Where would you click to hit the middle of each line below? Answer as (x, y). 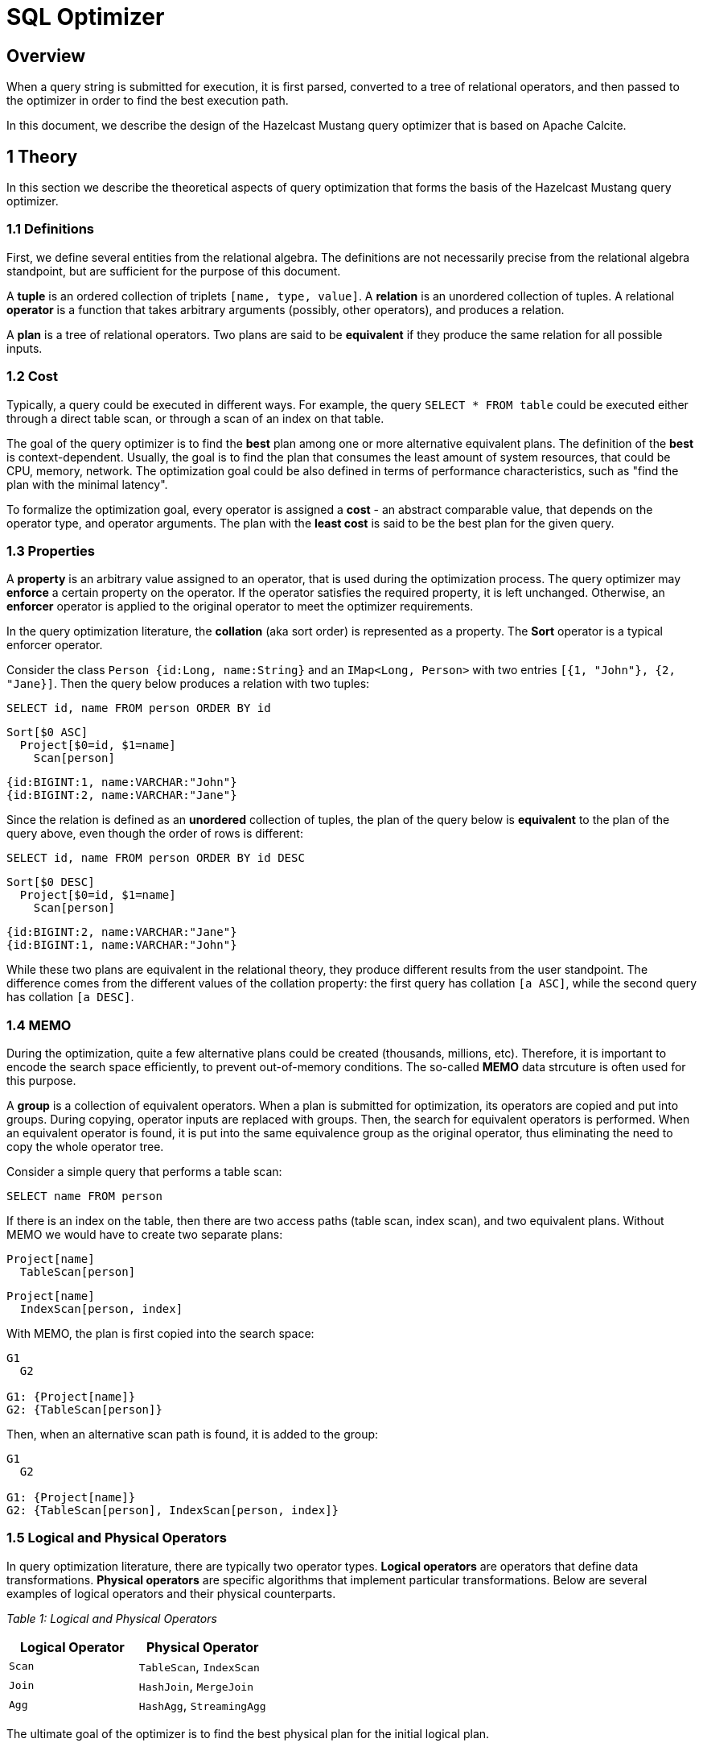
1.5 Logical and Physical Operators (117, 1538)
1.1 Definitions (51, 229)
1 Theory (42, 156)
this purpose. (41, 1081)
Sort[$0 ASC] (47, 733)
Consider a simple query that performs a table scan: (144, 1172)
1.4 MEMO (39, 1025)
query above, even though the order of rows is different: (155, 834)
